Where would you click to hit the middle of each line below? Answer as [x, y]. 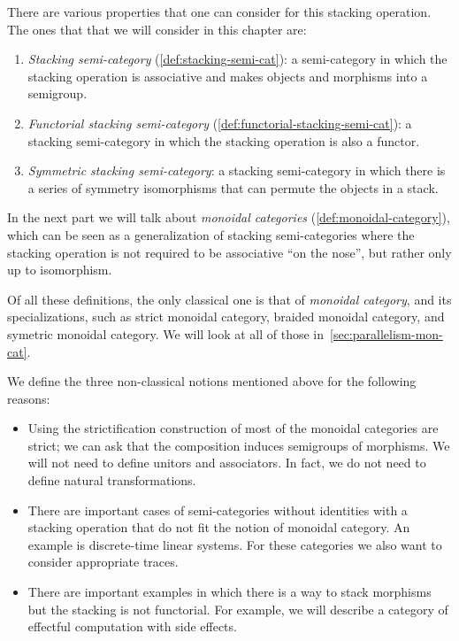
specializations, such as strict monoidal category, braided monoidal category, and [226, 317]
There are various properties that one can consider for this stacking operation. [219, 12]
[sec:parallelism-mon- [386, 333]
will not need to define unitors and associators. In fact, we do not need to [227, 463]
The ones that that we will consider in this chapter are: [157, 29]
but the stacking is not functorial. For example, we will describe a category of [238, 609]
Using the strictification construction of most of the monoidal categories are [233, 428]
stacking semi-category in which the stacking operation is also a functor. [224, 140]
